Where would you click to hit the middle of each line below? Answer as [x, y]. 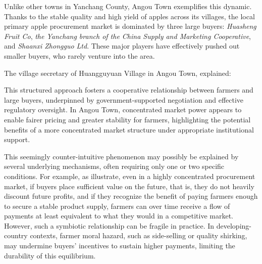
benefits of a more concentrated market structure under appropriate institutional [129, 129]
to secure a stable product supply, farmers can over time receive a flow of [117, 206]
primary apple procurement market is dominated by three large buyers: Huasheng [130, 26]
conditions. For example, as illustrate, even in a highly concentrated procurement [130, 176]
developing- [234, 225]
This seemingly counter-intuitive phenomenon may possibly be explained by [121, 156]
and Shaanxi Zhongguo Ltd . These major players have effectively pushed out [122, 46]
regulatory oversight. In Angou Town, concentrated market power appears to [123, 109]
